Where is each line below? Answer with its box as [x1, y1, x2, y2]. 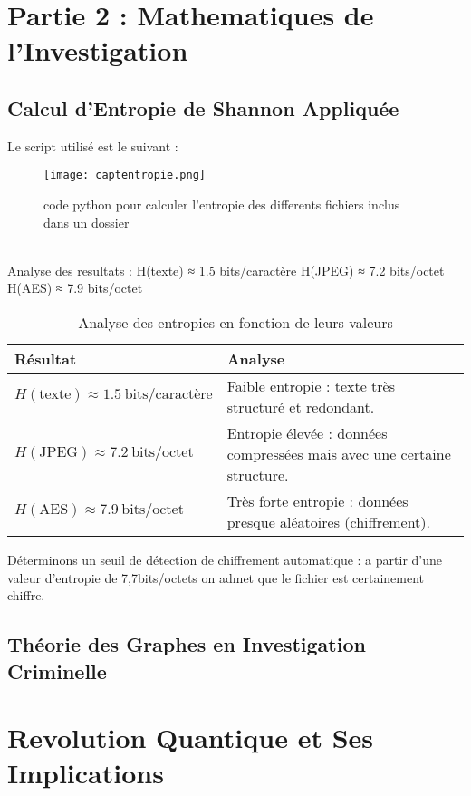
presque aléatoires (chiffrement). [226, 510, 431, 532]
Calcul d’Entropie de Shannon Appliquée [7, 93, 399, 121]
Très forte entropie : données [226, 490, 409, 511]
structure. [226, 463, 289, 485]
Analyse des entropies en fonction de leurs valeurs [78, 311, 393, 333]
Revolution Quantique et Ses [7, 719, 374, 756]
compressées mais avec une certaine [226, 442, 451, 464]
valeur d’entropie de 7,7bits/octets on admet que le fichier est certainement [7, 568, 425, 587]
